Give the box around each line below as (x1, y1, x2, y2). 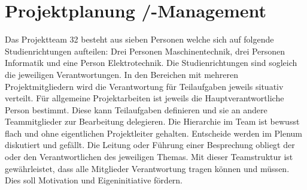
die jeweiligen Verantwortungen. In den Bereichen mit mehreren (5, 68, 239, 80)
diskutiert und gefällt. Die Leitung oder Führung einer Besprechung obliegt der (5, 138, 295, 151)
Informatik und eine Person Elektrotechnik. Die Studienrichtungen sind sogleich (5, 56, 297, 69)
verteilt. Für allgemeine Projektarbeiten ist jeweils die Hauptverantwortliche (5, 92, 284, 104)
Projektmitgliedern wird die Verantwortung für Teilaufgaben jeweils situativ (5, 80, 284, 92)
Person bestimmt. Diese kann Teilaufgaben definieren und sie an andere (5, 103, 268, 116)
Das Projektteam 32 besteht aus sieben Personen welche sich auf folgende (5, 33, 274, 46)
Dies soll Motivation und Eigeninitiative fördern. (5, 174, 183, 186)
